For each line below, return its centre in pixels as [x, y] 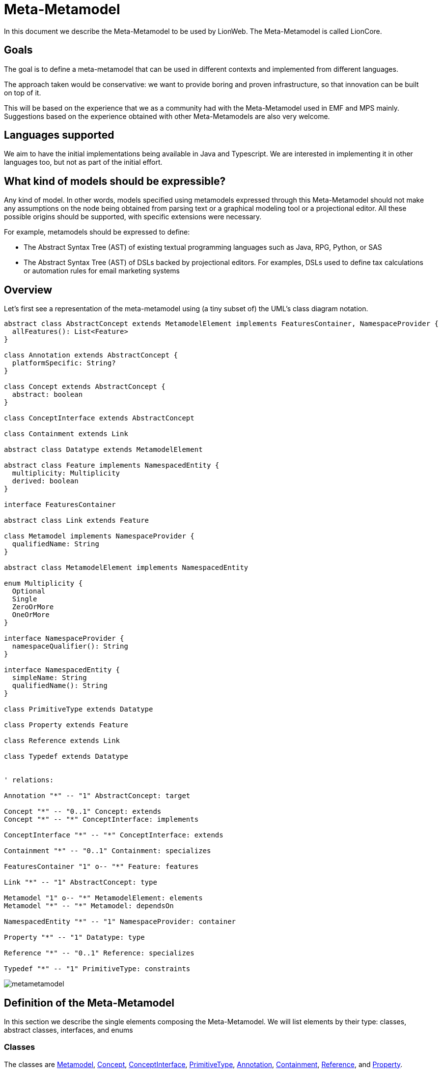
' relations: [29, 780]
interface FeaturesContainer [60, 505]
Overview [28, 290]
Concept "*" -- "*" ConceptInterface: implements [101, 819]
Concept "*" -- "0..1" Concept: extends [83, 812]
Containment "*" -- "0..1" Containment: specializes [108, 851]
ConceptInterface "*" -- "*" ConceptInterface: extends [114, 835]
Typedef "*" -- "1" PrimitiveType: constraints [97, 969]
